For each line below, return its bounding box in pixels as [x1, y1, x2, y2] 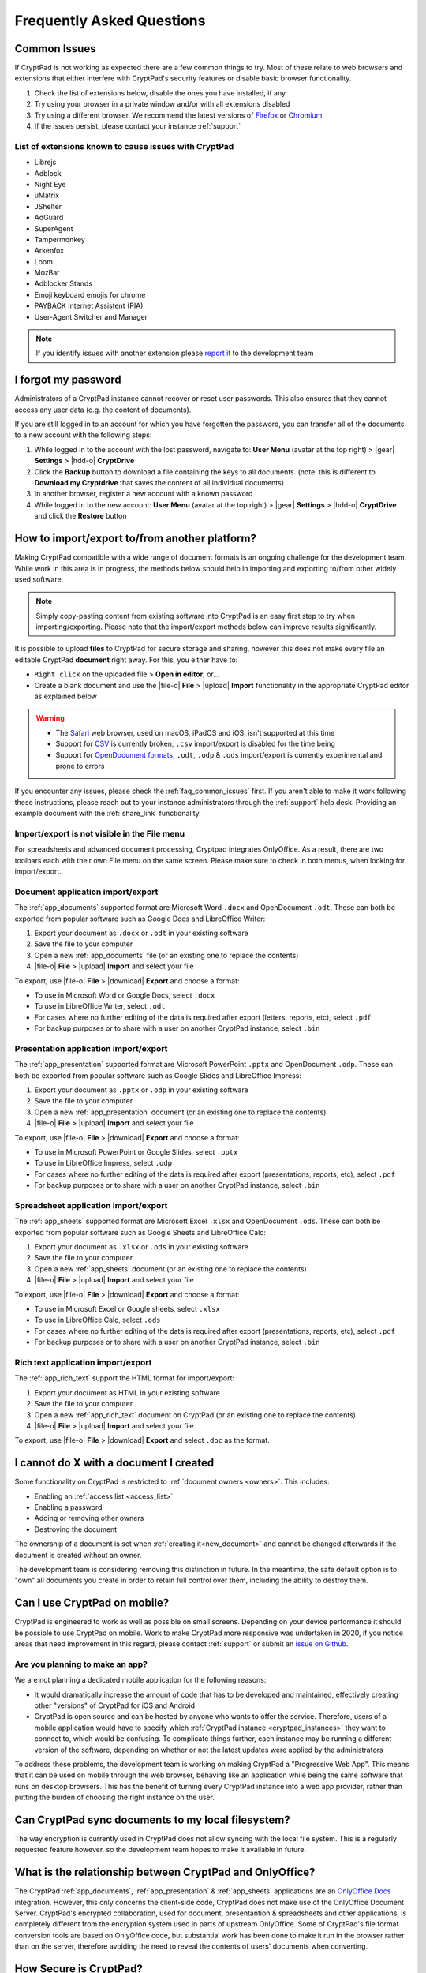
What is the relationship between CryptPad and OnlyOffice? [14, 1866, 316, 1879]
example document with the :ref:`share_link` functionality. [14, 809, 201, 818]
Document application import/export [14, 886, 159, 897]
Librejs [34, 158, 57, 167]
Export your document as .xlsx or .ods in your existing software [34, 1242, 248, 1252]
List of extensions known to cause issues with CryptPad [14, 140, 234, 152]
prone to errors [55, 761, 105, 770]
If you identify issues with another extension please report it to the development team [35, 348, 314, 358]
